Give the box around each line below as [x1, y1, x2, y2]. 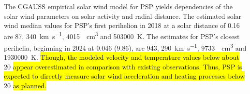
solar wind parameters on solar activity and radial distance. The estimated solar [4, 11, 242, 21]
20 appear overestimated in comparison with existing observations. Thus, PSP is [4, 61, 242, 71]
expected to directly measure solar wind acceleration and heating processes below [4, 71, 245, 81]
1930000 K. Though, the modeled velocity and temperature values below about [4, 52, 239, 62]
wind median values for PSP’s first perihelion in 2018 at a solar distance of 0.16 [4, 20, 240, 30]
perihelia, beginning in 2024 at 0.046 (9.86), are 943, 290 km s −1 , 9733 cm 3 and [4, 41, 247, 53]
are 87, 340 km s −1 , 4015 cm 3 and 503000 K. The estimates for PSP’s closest [4, 30, 240, 41]
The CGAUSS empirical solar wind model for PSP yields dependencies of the [4, 1, 233, 11]
